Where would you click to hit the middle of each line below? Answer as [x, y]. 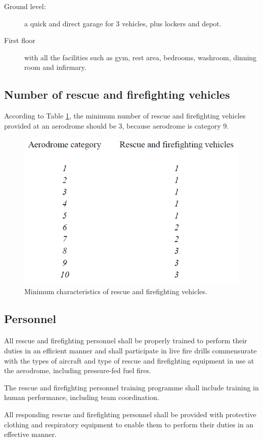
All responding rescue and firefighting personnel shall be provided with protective [130, 414]
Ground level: [25, 6]
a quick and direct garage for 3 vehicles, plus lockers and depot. [123, 23]
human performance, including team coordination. [82, 397]
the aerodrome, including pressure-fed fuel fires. [78, 370]
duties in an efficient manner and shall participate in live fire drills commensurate [130, 351]
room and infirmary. [55, 67]
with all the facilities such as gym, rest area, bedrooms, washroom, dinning [141, 57]
